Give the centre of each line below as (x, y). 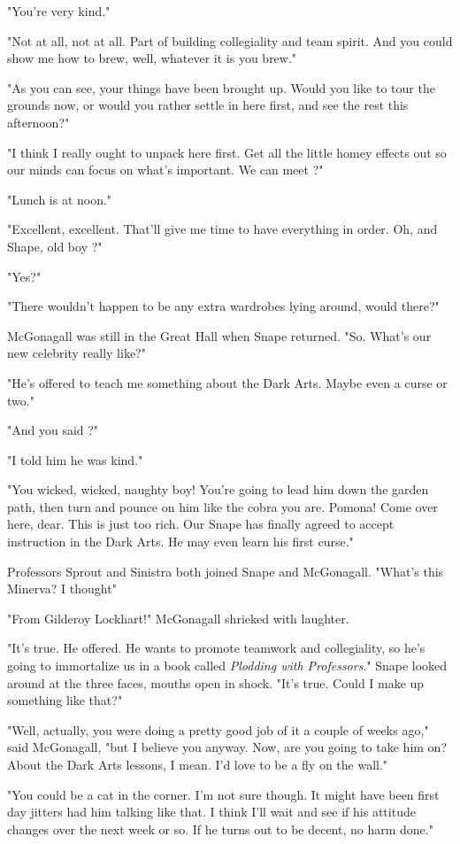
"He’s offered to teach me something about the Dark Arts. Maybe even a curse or (227, 382)
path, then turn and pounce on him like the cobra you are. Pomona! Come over (222, 506)
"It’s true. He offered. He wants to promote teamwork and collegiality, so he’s (216, 648)
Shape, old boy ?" (55, 246)
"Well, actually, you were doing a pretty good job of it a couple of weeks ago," (218, 729)
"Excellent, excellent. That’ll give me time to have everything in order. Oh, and (222, 229)
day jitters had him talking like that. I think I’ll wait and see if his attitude (211, 812)
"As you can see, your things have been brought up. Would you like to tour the (221, 87)
